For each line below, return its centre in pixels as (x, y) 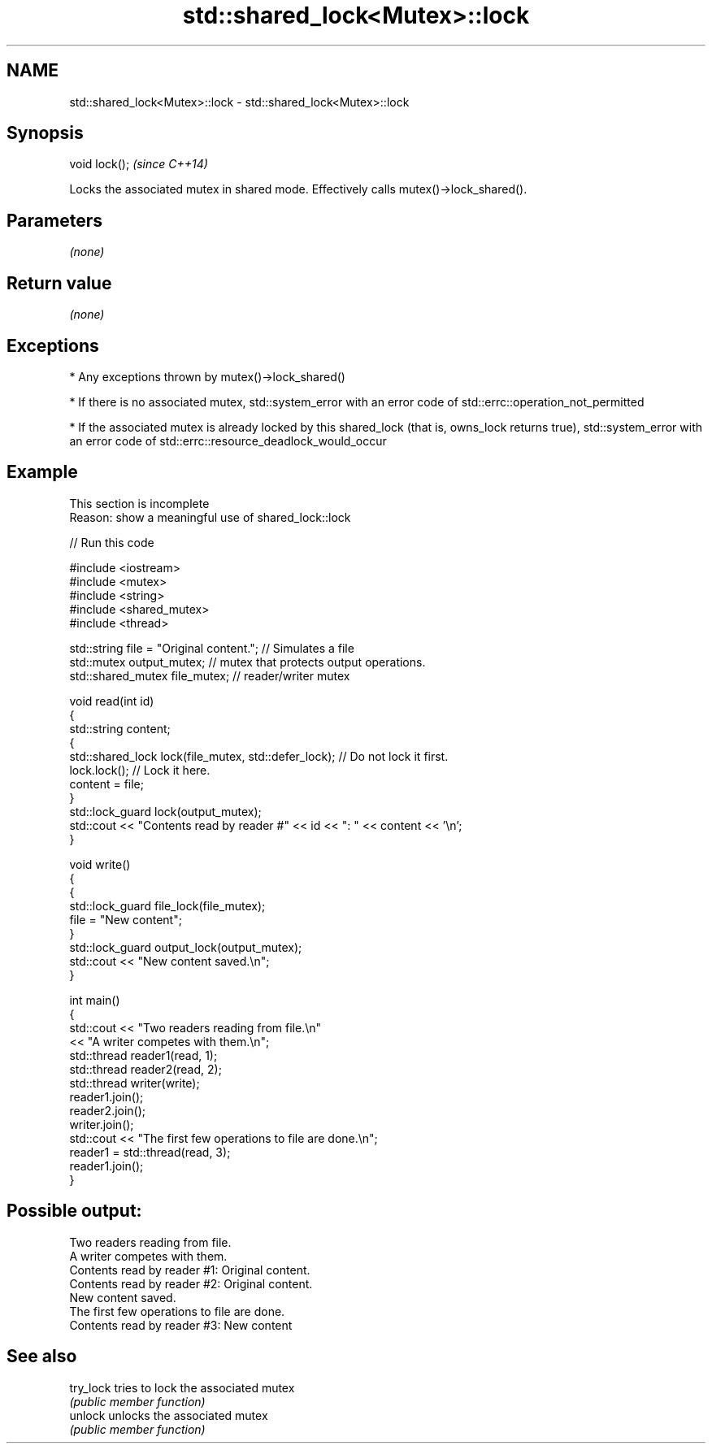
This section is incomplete (139, 503)
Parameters (54, 220)
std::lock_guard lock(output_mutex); (165, 811)
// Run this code (112, 542)
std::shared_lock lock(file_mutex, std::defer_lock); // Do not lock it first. (259, 756)
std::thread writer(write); (135, 1083)
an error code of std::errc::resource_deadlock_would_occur (228, 441)
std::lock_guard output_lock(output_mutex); (186, 947)
